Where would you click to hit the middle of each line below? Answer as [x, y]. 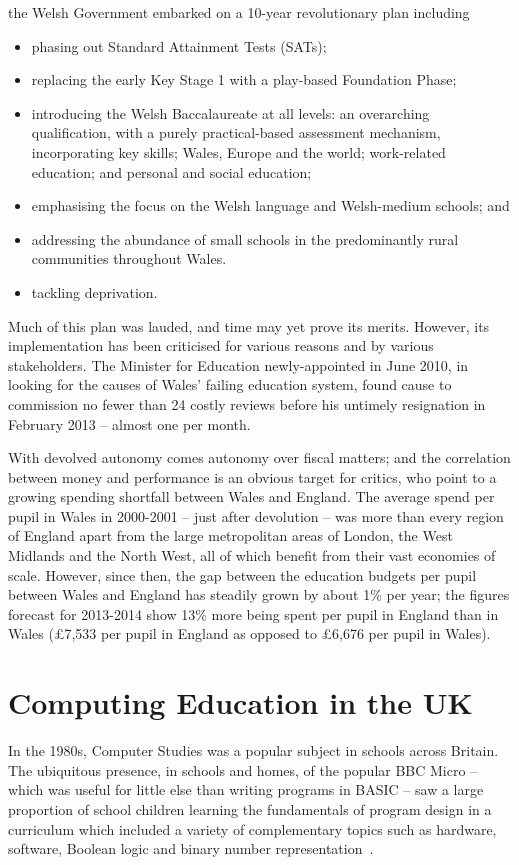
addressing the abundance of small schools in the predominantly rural [245, 238]
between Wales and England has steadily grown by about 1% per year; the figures [259, 594]
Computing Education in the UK [240, 702]
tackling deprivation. [94, 291]
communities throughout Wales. [129, 258]
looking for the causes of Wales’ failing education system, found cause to [230, 384]
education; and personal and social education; [171, 171]
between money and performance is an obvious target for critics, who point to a [252, 476]
